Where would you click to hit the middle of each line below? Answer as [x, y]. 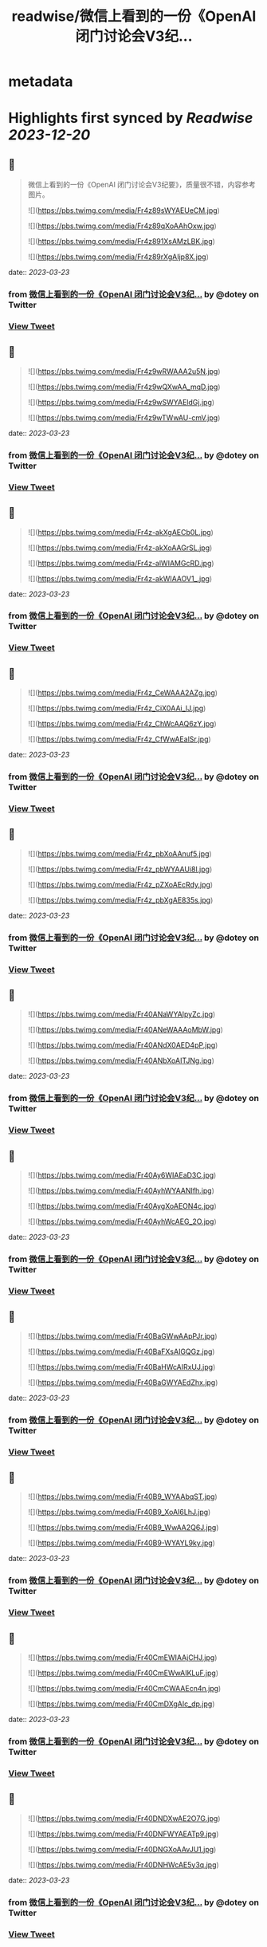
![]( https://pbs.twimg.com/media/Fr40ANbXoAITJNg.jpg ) [121, 1060]
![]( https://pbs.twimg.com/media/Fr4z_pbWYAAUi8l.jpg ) [120, 869]
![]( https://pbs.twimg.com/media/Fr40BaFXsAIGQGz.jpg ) [121, 1351]
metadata [41, 82]
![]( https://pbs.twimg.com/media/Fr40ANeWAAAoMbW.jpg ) [125, 1030]
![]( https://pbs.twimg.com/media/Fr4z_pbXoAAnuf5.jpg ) [120, 853]
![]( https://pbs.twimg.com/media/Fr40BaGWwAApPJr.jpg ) [122, 1335]
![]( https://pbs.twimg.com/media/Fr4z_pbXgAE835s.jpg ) [120, 900]
